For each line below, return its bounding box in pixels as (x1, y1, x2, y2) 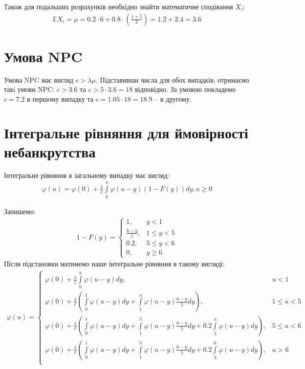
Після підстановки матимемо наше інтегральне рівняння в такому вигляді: (4, 259, 225, 269)
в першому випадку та (27, 93, 94, 104)
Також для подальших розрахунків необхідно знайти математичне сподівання (4, 1, 233, 11)
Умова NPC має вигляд (4, 74, 73, 85)
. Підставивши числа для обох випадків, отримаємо (95, 74, 249, 85)
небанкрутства (4, 141, 96, 161)
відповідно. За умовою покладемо (134, 84, 236, 94)
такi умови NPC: (4, 84, 55, 94)
